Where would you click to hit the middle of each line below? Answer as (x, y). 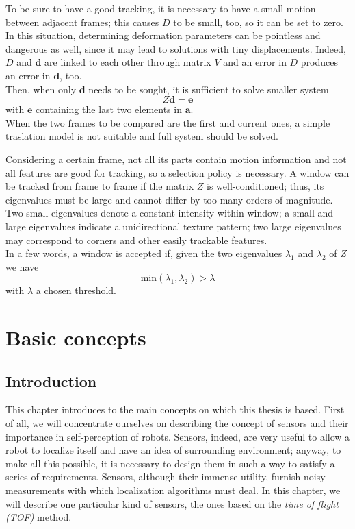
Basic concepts (76, 337)
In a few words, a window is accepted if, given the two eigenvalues (144, 253)
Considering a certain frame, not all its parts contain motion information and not (176, 159)
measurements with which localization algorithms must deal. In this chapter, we (173, 490)
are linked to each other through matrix (128, 62)
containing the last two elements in (108, 109)
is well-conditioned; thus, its (265, 186)
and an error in (255, 62)
